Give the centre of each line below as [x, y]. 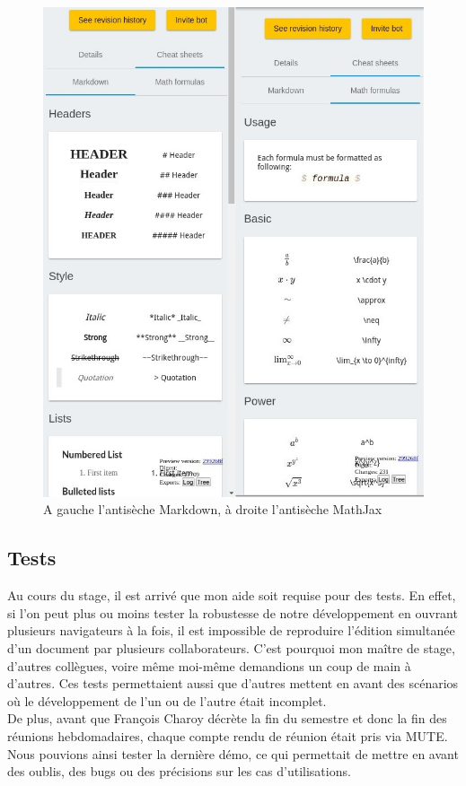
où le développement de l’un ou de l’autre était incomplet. [167, 700]
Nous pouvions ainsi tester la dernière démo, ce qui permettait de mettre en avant [233, 753]
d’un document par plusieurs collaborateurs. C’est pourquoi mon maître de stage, [231, 648]
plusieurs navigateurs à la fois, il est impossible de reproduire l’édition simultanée [231, 630]
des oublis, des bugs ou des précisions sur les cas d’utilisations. [179, 771]
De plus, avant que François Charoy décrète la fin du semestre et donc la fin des [227, 718]
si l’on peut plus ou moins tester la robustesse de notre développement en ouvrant [233, 612]
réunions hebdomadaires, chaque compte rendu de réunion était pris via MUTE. [228, 735]
